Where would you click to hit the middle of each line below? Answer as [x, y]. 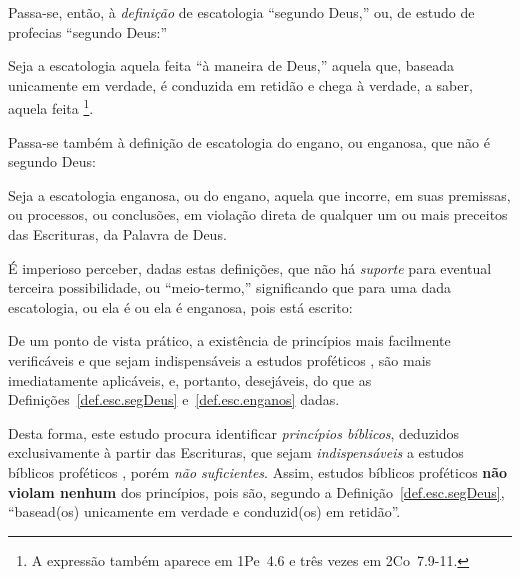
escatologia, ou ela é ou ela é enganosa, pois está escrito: [180, 306]
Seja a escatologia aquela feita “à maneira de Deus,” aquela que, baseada [231, 65]
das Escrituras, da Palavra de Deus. [117, 234]
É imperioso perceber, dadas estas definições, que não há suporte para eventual [250, 267]
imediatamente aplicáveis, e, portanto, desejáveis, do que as [190, 379]
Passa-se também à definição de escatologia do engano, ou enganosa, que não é [249, 141]
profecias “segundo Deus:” [88, 31]
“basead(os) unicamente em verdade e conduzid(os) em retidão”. [204, 511]
